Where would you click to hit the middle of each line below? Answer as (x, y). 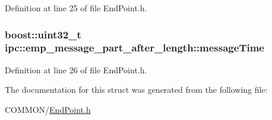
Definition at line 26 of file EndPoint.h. (76, 69)
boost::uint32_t (43, 34)
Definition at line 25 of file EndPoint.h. (76, 8)
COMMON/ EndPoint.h (48, 109)
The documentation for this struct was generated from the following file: (136, 90)
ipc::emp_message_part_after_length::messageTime (135, 48)
